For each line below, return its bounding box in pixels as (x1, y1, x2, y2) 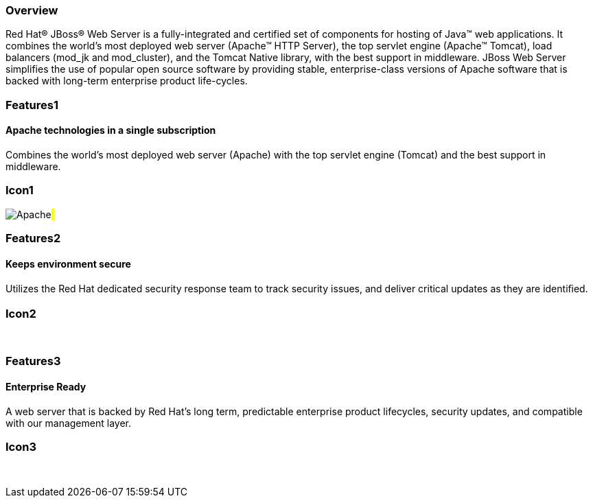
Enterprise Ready (5, 381, 86, 393)
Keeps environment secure (5, 257, 131, 270)
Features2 (5, 231, 61, 246)
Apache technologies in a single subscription (5, 124, 216, 137)
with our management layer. (5, 417, 131, 429)
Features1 (5, 97, 58, 112)
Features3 (5, 354, 61, 369)
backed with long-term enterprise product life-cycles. (5, 75, 248, 87)
